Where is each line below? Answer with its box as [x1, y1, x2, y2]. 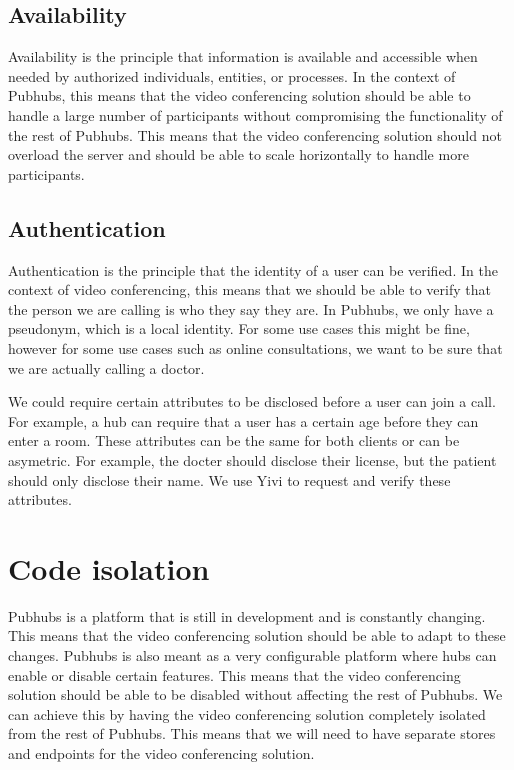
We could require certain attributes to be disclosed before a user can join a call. [8, 391, 496, 412]
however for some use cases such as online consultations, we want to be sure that [8, 337, 503, 358]
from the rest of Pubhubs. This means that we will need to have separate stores [8, 723, 496, 744]
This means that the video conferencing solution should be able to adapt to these [8, 625, 506, 646]
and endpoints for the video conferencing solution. [8, 742, 315, 763]
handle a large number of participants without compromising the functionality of [8, 104, 503, 125]
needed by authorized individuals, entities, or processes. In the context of [8, 65, 456, 86]
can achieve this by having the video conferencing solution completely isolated [8, 703, 486, 724]
